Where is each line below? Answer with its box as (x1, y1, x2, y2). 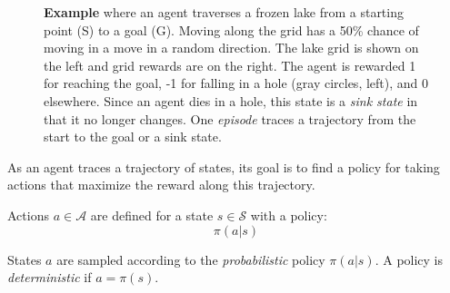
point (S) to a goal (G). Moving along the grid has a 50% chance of (44, 20, 419, 39)
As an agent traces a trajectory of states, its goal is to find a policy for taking (7, 157, 440, 176)
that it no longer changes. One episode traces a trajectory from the (44, 109, 416, 128)
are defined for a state (90, 205, 214, 224)
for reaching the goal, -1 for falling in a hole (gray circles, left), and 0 (44, 73, 429, 93)
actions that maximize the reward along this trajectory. (7, 175, 315, 194)
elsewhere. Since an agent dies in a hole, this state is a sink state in (44, 91, 418, 110)
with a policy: (250, 205, 327, 224)
